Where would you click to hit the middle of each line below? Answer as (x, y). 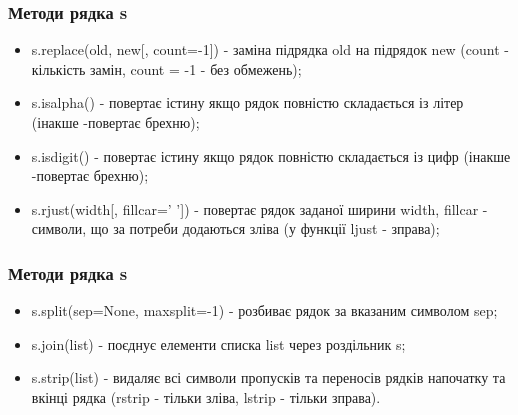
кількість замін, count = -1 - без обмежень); (166, 68)
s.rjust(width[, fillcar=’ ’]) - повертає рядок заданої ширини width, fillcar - (259, 208)
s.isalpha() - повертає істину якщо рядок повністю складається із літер (247, 102)
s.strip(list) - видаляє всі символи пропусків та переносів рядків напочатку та (268, 377)
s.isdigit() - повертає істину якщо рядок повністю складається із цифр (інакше (271, 155)
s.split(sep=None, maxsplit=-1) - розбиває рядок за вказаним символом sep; (264, 310)
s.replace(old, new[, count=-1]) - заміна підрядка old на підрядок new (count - (270, 49)
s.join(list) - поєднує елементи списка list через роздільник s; (218, 343)
